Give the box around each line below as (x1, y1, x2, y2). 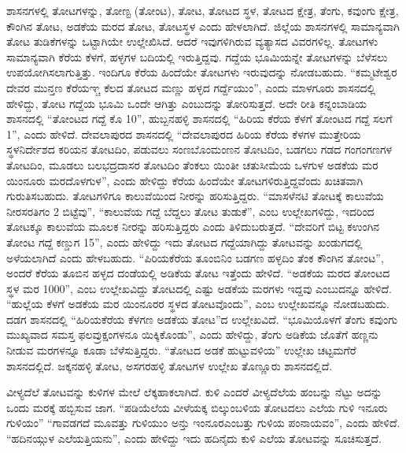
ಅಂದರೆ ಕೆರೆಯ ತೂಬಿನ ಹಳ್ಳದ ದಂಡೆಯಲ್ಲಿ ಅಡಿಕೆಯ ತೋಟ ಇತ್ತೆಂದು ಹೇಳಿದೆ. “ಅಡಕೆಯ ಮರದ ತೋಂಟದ (6, 265, 390, 281)
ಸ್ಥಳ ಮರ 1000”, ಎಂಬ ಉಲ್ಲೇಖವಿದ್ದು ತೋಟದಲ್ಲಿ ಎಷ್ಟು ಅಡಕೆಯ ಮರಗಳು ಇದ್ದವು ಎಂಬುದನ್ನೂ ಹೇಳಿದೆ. (6, 280, 392, 296)
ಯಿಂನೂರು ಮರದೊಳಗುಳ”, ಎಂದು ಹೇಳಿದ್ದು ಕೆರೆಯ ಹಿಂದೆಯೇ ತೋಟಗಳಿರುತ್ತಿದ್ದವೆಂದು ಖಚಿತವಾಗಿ (6, 172, 364, 188)
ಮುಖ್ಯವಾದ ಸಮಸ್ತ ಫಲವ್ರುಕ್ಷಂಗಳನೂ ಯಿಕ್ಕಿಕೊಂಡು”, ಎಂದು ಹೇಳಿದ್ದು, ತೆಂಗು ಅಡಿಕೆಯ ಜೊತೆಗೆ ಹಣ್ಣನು (6, 326, 378, 343)
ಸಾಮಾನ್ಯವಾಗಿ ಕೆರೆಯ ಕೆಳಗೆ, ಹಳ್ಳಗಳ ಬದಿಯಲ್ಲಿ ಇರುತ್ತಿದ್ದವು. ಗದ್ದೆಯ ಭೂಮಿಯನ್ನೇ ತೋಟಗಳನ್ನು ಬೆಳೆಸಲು (6, 48, 388, 65)
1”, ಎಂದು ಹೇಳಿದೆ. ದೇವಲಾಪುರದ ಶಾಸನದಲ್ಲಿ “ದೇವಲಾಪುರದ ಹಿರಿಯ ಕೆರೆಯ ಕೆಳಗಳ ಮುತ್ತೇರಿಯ (6, 125, 361, 142)
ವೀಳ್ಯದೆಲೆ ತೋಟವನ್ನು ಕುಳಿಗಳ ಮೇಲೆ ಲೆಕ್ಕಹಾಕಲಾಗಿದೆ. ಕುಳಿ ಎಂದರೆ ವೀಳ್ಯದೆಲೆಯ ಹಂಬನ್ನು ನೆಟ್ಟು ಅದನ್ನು (6, 384, 382, 400)
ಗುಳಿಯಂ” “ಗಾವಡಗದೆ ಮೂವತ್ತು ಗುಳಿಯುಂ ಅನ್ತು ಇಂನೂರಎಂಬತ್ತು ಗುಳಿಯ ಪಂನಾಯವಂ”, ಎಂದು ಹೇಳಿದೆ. (6, 414, 400, 431)
